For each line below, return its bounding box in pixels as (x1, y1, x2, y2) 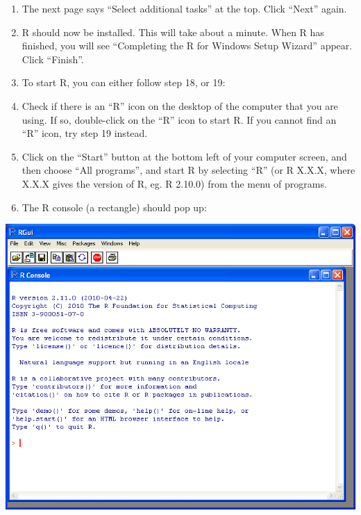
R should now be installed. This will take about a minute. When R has (22, 24, 324, 39)
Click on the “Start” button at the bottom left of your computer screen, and (22, 149, 347, 163)
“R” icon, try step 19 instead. (22, 126, 148, 140)
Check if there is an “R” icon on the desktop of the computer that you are (22, 98, 338, 113)
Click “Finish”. (22, 51, 84, 66)
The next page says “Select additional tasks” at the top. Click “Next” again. (22, 1, 347, 15)
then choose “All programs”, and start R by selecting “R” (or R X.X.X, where (22, 163, 355, 177)
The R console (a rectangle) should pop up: (22, 199, 207, 214)
